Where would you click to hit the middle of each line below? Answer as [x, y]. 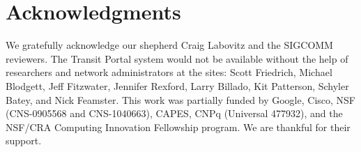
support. [24, 140]
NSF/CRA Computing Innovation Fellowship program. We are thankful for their [178, 127]
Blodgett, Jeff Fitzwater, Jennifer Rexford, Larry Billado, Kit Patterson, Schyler [177, 85]
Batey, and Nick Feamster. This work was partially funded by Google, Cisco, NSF [180, 99]
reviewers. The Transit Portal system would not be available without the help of [177, 58]
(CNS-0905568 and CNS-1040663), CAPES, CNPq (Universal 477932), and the [174, 113]
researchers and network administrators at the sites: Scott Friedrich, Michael [169, 72]
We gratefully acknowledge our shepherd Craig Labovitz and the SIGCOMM [169, 45]
